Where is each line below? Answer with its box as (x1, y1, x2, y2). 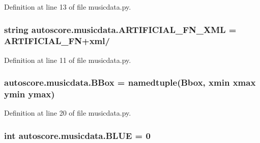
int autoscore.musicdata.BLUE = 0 (4, 129, 151, 141)
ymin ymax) (4, 88, 55, 100)
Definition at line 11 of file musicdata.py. (4, 54, 131, 65)
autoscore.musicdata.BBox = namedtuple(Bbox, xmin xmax (4, 76, 256, 89)
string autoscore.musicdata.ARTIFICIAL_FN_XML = (4, 23, 237, 35)
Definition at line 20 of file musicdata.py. (4, 108, 131, 118)
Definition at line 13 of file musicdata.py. (4, 2, 131, 12)
